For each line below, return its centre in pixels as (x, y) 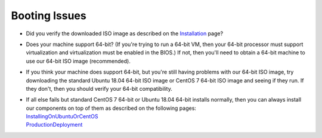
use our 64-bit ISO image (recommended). (78, 61)
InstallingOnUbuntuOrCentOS (62, 116)
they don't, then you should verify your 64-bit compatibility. (99, 88)
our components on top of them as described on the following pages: (111, 108)
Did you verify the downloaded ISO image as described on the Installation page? (125, 33)
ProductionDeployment (54, 125)
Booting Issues (49, 16)
